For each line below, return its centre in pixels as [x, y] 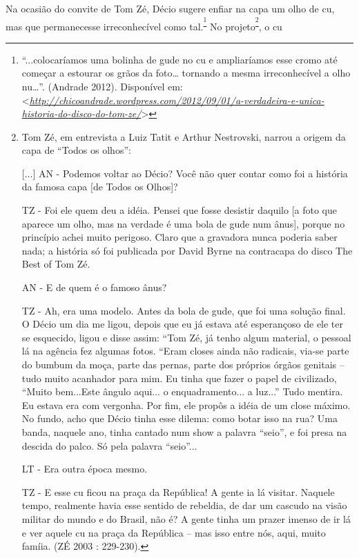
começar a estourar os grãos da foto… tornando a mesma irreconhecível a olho [186, 73]
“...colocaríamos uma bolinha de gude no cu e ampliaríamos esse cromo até [179, 59]
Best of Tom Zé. [56, 264]
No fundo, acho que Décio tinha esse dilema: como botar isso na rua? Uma [179, 418]
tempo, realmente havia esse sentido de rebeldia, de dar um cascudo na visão [184, 505]
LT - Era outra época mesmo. [85, 469]
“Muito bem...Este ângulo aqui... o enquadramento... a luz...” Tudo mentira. [182, 391]
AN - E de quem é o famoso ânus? [94, 287]
